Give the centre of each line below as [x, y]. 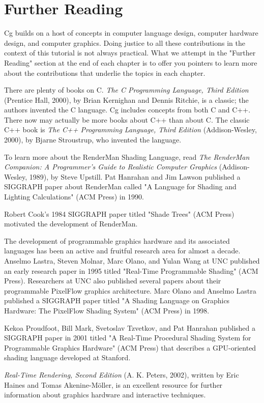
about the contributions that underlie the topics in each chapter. [105, 73]
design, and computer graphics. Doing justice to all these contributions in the [125, 42]
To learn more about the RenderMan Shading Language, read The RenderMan [127, 156]
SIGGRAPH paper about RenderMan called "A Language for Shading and [120, 186]
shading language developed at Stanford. [67, 357]
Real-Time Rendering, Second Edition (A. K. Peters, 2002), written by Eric [122, 374]
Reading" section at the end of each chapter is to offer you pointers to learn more [131, 62]
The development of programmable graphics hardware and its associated [117, 240]
